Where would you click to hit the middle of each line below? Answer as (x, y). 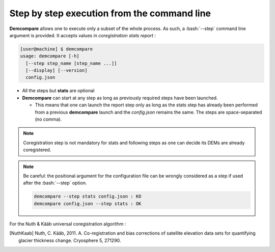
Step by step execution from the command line (110, 13)
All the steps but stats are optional (58, 91)
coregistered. (37, 150)
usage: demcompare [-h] (50, 56)
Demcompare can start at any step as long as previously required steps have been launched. (120, 98)
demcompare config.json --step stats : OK (88, 203)
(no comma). (48, 119)
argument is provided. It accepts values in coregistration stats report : (83, 35)
